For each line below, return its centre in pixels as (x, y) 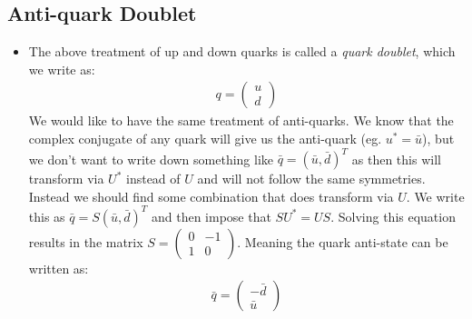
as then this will (396, 159)
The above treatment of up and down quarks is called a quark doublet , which (242, 51)
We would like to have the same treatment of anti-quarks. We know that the (241, 120)
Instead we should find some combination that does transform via (211, 196)
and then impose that (211, 216)
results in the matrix (86, 241)
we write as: (62, 69)
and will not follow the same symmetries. (311, 179)
